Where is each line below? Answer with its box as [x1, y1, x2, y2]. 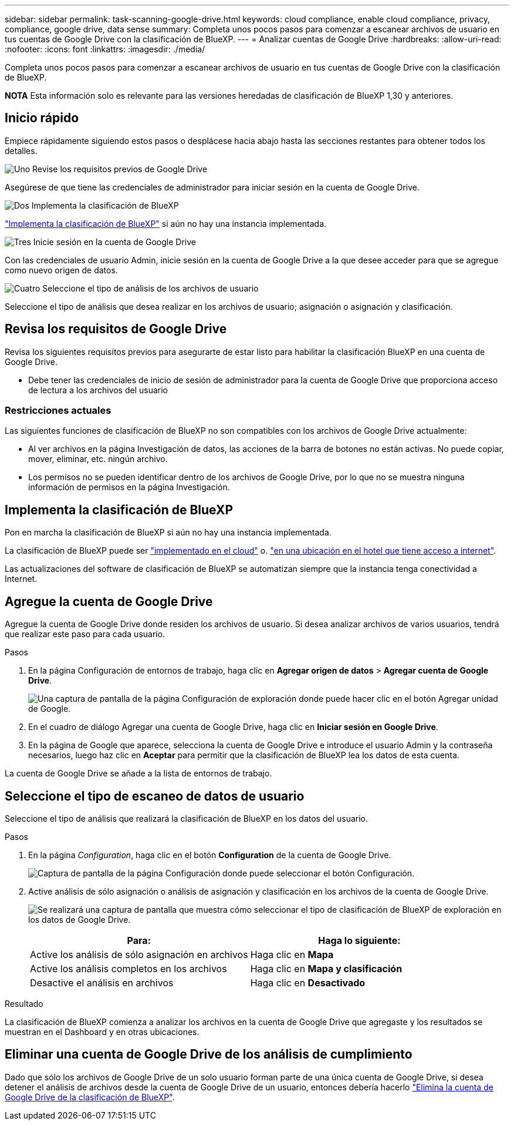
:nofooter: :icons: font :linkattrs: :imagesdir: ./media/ [5, 44, 205, 54]
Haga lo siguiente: [318, 934, 401, 946]
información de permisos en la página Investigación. [28, 482, 230, 493]
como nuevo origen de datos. [5, 264, 118, 275]
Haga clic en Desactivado [250, 976, 366, 989]
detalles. [5, 145, 38, 156]
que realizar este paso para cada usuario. [5, 629, 165, 639]
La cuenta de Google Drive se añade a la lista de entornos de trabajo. [5, 768, 272, 779]
